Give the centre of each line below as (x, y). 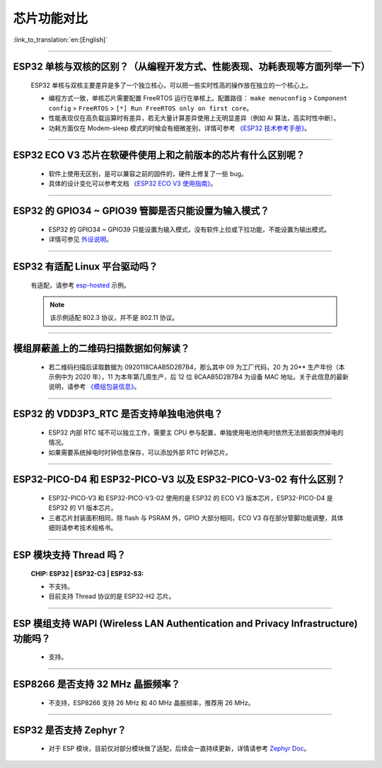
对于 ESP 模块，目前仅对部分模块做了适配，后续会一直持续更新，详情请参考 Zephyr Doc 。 (179, 749)
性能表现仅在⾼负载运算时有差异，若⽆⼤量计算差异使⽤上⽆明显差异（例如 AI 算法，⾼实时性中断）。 (194, 118)
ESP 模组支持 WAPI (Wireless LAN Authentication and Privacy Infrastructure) (186, 624)
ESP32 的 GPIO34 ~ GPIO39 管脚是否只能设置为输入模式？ (141, 211)
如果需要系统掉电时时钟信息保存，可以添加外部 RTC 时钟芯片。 (140, 452)
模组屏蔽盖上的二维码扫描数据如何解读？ (102, 349)
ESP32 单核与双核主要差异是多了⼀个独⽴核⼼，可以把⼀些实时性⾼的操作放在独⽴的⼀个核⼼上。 (172, 85)
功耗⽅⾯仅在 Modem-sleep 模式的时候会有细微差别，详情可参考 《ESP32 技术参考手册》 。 (180, 128)
